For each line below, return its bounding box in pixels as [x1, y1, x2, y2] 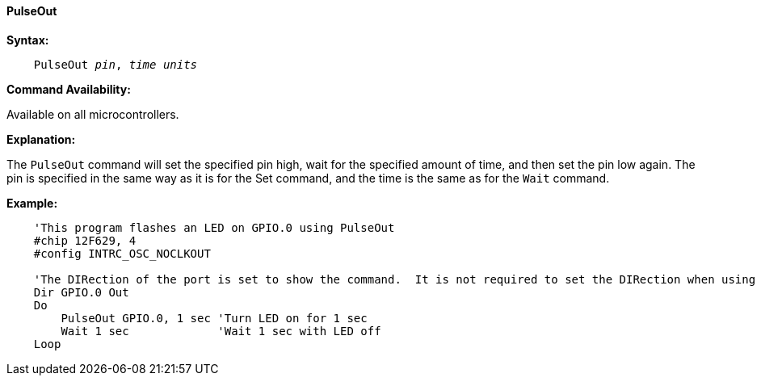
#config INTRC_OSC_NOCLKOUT [33, 246, 211, 260]
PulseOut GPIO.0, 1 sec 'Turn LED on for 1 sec [61, 311, 368, 325]
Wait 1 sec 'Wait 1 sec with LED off [61, 324, 381, 338]
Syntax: [6, 32, 49, 47]
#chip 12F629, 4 [33, 233, 137, 247]
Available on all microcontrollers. [6, 107, 179, 121]
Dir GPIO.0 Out [33, 285, 129, 299]
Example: [6, 195, 58, 210]
